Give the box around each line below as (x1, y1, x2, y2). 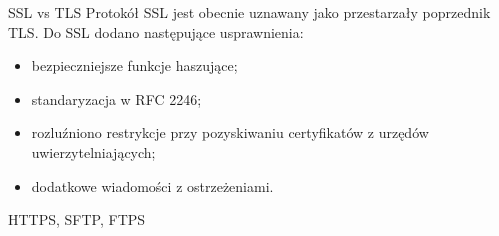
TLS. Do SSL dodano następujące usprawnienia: (8, 21, 304, 42)
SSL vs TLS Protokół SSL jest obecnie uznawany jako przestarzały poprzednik (8, 2, 491, 22)
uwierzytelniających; (31, 141, 156, 162)
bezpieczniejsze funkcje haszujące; (31, 55, 238, 76)
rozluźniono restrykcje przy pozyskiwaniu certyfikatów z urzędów (31, 122, 429, 143)
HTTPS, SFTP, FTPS (8, 209, 146, 230)
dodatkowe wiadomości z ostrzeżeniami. (31, 175, 274, 196)
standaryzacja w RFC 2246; (31, 88, 202, 109)
